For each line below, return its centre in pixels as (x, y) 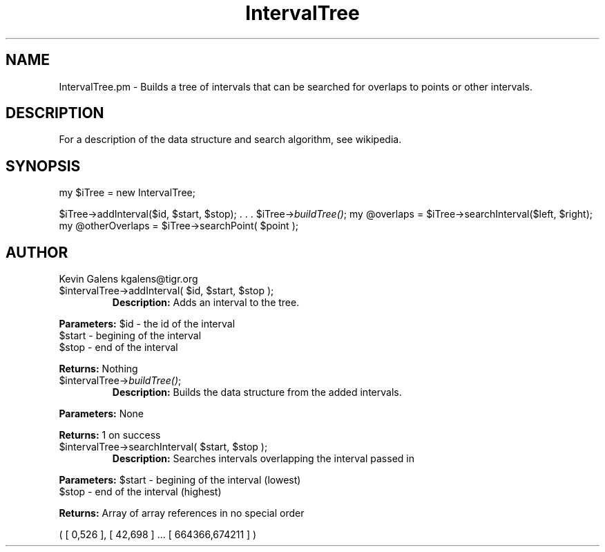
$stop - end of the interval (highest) (140, 492)
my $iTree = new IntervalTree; (127, 193)
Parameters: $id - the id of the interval (147, 324)
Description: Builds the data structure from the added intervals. (257, 392)
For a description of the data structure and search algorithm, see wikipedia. (230, 140)
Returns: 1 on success (110, 435)
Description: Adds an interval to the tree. (206, 303)
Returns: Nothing (98, 369)
